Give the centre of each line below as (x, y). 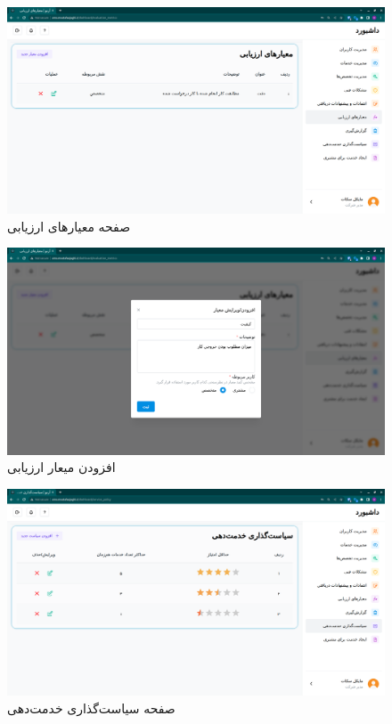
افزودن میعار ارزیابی (61, 467)
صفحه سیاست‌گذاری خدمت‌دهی (91, 708)
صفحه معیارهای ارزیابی (69, 226)
